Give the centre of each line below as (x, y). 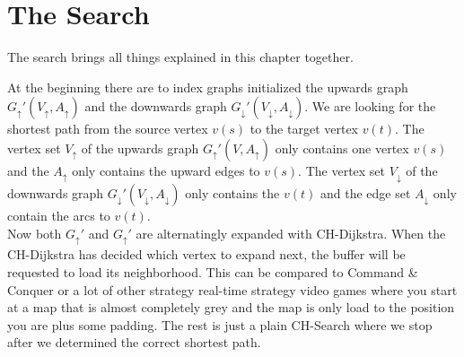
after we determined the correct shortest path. (134, 342)
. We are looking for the (370, 106)
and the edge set (365, 193)
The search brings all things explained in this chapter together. (180, 57)
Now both (35, 233)
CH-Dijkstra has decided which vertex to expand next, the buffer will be (206, 254)
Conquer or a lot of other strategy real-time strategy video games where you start (232, 289)
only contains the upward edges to (166, 170)
